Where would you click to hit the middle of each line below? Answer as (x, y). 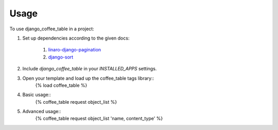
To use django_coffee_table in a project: (52, 29)
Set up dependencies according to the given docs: (76, 38)
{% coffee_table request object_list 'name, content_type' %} (99, 119)
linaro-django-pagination (75, 50)
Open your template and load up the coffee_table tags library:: (88, 78)
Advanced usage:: (42, 112)
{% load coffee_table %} (61, 85)
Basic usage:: (37, 95)
